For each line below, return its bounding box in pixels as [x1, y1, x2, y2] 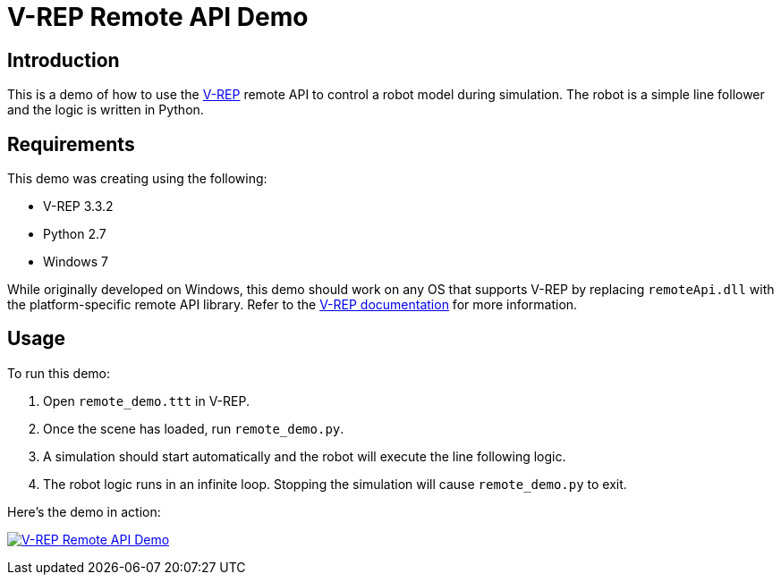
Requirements [7, 132, 135, 156]
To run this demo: [7, 365, 111, 381]
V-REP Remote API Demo [7, 2, 309, 32]
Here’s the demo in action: [7, 503, 161, 519]
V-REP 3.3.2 [43, 198, 114, 215]
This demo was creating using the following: [7, 171, 267, 187]
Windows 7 [43, 254, 108, 270]
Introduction [7, 48, 120, 72]
